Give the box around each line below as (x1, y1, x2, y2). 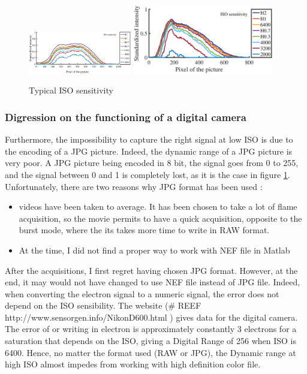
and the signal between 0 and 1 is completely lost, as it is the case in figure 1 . (5, 168, 290, 180)
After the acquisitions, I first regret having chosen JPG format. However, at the (5, 264, 298, 276)
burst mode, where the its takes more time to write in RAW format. (19, 224, 270, 236)
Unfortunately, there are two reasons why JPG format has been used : (5, 180, 263, 192)
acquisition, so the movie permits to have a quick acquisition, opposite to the (19, 212, 302, 224)
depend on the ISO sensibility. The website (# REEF (5, 299, 201, 312)
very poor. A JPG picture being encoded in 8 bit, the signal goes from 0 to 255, (5, 156, 299, 169)
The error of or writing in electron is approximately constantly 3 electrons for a (5, 322, 297, 335)
